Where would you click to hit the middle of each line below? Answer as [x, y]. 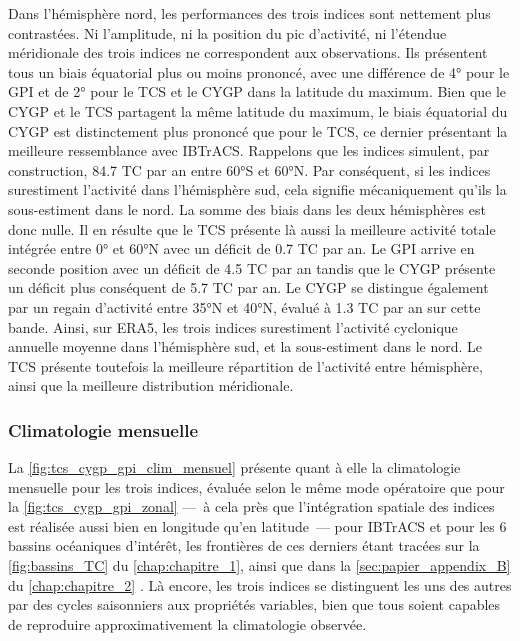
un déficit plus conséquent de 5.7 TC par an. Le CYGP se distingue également [248, 287]
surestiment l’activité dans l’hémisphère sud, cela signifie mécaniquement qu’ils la [257, 189]
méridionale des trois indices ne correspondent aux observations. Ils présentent [248, 52]
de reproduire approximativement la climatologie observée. [187, 623]
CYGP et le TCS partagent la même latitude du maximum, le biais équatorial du [258, 110]
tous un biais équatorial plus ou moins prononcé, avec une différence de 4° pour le [259, 71]
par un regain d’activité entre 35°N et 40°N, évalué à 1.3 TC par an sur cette [244, 306]
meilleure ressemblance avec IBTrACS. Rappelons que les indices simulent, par [249, 150]
